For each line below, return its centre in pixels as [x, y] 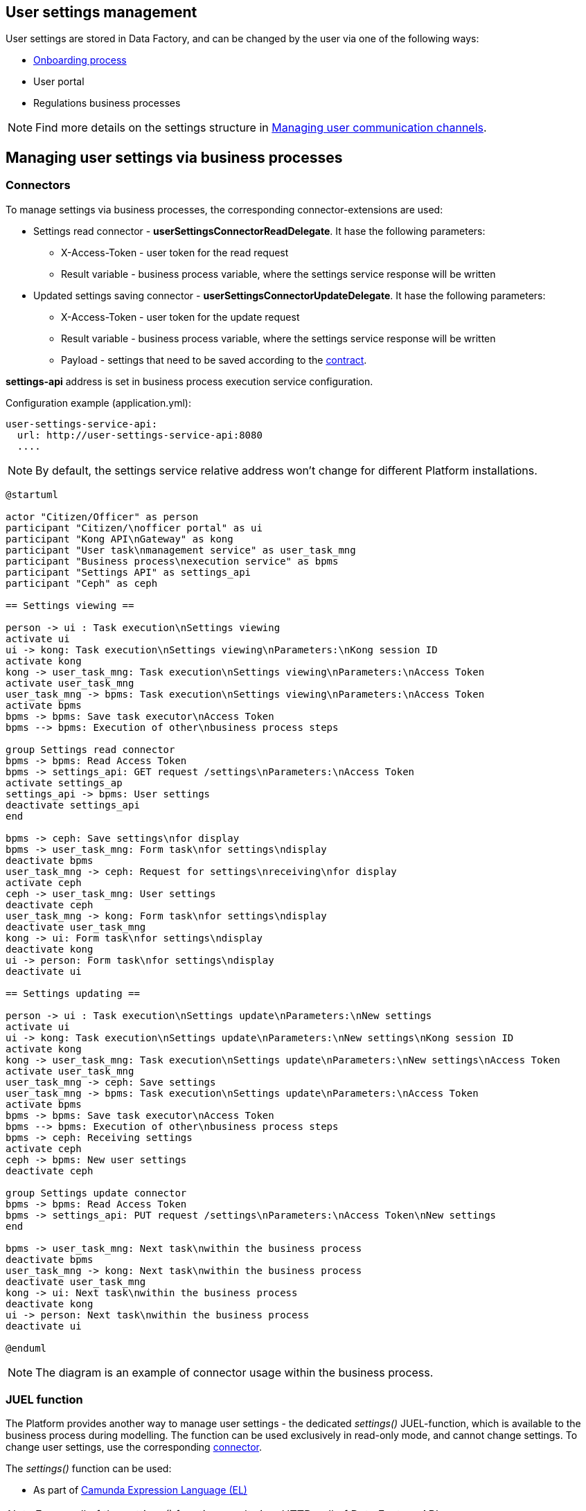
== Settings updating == [73, 993]
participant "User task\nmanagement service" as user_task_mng [181, 550]
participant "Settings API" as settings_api [128, 572]
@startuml [32, 494]
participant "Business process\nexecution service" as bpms [172, 561]
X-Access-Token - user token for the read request [175, 252]
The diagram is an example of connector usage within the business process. [234, 1372]
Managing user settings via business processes [174, 157]
